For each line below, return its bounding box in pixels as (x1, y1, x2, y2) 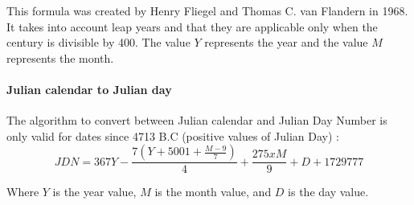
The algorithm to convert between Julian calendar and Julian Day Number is (6, 112, 387, 129)
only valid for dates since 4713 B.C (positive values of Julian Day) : (6, 127, 339, 144)
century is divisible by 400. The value (6, 34, 191, 51)
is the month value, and (154, 183, 272, 200)
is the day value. (288, 183, 369, 200)
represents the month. (6, 49, 114, 66)
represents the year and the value (204, 34, 368, 51)
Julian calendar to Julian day (6, 80, 172, 97)
